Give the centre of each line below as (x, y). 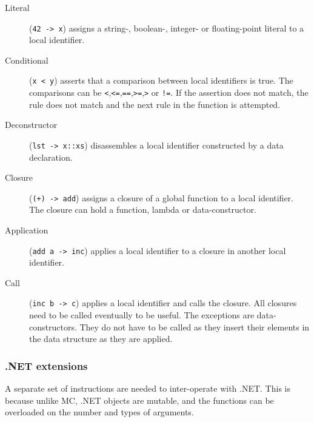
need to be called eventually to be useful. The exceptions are (142, 315)
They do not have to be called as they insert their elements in (195, 327)
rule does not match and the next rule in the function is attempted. (155, 104)
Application (27, 230)
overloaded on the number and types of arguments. (99, 412)
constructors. (53, 327)
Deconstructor (31, 125)
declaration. (51, 157)
